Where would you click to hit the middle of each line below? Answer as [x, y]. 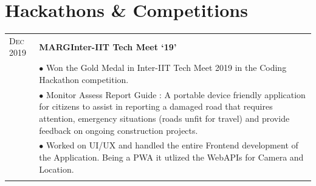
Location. [57, 169]
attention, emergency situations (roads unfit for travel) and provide [164, 118]
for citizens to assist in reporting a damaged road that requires [156, 106]
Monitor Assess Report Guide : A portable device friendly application [176, 94]
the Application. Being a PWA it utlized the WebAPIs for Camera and [171, 157]
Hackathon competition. [84, 79]
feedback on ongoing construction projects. [118, 130]
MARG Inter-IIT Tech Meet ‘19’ [108, 46]
